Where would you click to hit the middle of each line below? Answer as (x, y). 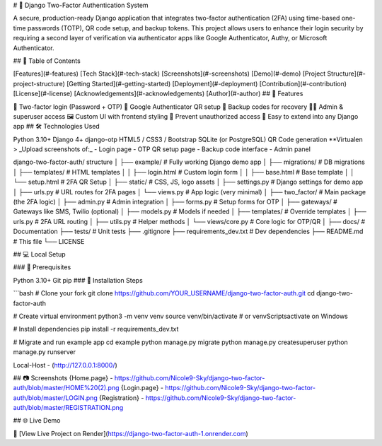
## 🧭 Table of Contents (47, 61)
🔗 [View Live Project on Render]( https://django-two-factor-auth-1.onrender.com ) (131, 433)
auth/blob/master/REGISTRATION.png (68, 408)
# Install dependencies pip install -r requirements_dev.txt (96, 329)
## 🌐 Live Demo (37, 421)
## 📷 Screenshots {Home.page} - (63, 377)
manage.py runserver (45, 352)
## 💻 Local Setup (40, 254)
